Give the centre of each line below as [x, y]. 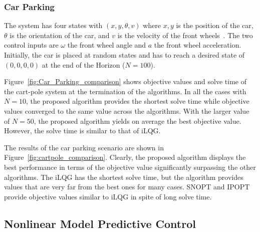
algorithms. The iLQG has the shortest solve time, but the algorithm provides [124, 177]
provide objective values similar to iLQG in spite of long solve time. [108, 196]
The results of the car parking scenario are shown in [84, 147]
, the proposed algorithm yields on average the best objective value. [138, 121]
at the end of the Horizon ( [83, 64]
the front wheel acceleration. [198, 45]
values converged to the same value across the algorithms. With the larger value [127, 110]
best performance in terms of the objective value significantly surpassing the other [130, 167]
